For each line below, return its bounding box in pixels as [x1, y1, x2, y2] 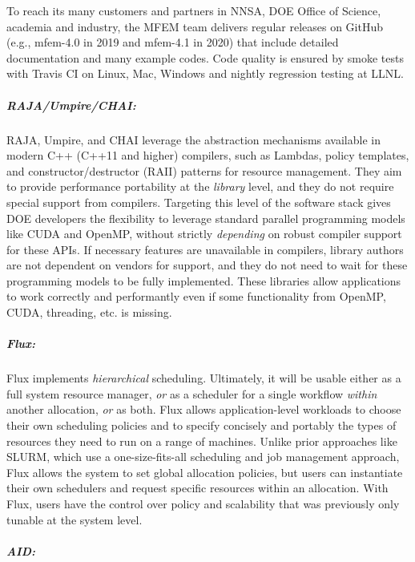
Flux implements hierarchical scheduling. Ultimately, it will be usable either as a [6, 370, 401, 386]
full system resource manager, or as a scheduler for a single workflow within [6, 385, 377, 402]
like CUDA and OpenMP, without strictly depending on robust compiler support [6, 225, 402, 242]
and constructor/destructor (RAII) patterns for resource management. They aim [6, 162, 402, 179]
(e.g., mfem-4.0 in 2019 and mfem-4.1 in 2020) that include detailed [6, 34, 339, 51]
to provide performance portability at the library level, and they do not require [6, 178, 394, 195]
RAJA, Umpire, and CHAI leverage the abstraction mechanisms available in [6, 131, 381, 148]
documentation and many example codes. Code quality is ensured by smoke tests [6, 49, 404, 66]
